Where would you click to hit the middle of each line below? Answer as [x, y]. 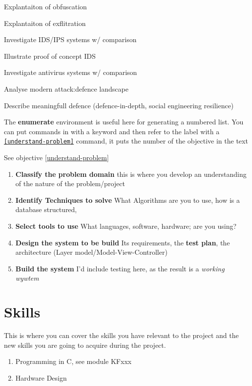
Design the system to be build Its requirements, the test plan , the [123, 242]
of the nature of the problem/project [70, 183]
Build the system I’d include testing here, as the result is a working [120, 268]
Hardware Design [41, 377]
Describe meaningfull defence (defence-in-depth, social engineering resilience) [119, 105]
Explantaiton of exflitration [45, 23]
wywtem [27, 278]
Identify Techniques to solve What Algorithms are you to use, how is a [128, 200]
